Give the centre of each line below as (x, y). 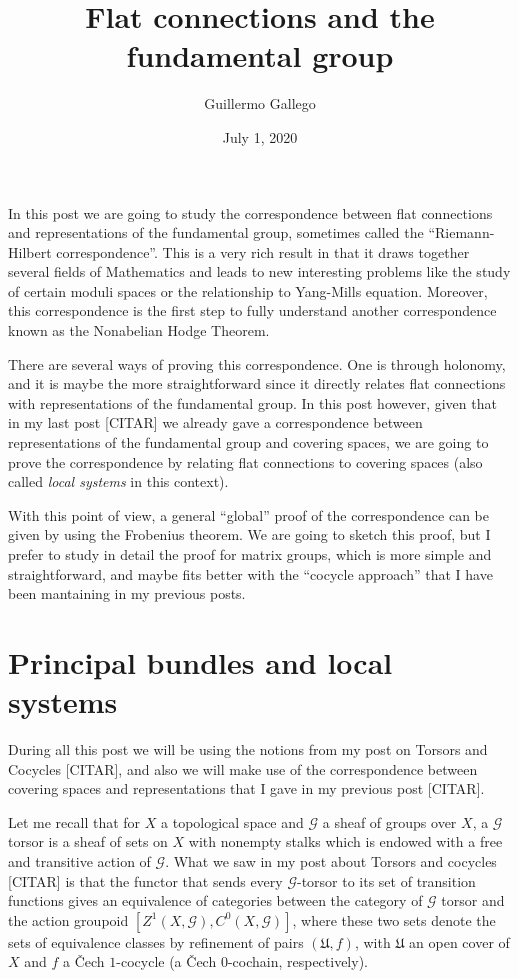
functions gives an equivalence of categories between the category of (215, 900)
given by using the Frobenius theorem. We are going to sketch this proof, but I (249, 534)
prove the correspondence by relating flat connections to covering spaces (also (245, 461)
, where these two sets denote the (394, 919)
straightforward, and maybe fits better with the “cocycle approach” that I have (250, 573)
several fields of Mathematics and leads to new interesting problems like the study (259, 271)
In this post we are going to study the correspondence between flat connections (250, 212)
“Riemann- (461, 232)
